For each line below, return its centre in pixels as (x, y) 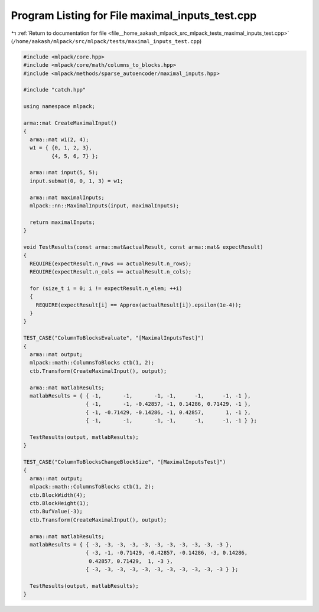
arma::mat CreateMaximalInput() (70, 123)
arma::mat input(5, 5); (64, 172)
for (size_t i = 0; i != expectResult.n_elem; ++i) (106, 288)
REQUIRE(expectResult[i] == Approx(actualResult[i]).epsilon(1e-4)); (139, 305)
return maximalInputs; (63, 222)
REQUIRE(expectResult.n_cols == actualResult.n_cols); (111, 272)
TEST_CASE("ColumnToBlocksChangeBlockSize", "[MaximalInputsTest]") (125, 462)
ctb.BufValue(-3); (56, 512)
